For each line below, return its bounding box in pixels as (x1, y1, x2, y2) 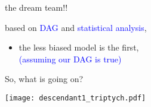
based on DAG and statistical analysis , (5, 21, 147, 33)
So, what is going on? (5, 73, 84, 85)
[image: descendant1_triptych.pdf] (5, 93, 146, 102)
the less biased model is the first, (19, 41, 139, 53)
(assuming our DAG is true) (19, 52, 122, 65)
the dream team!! (5, 1, 68, 13)
